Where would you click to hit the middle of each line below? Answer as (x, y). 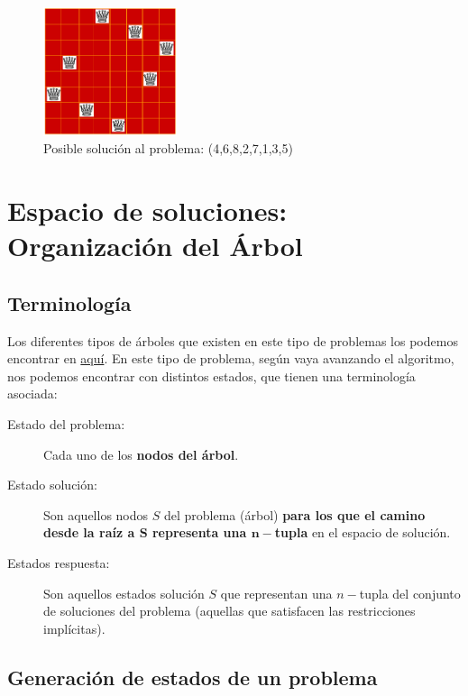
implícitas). (74, 628)
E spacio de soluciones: (147, 211)
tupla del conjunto (410, 593)
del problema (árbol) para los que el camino (294, 514)
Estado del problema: (66, 423)
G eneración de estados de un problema (193, 677)
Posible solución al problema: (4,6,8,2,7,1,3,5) (168, 148)
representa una (199, 532)
